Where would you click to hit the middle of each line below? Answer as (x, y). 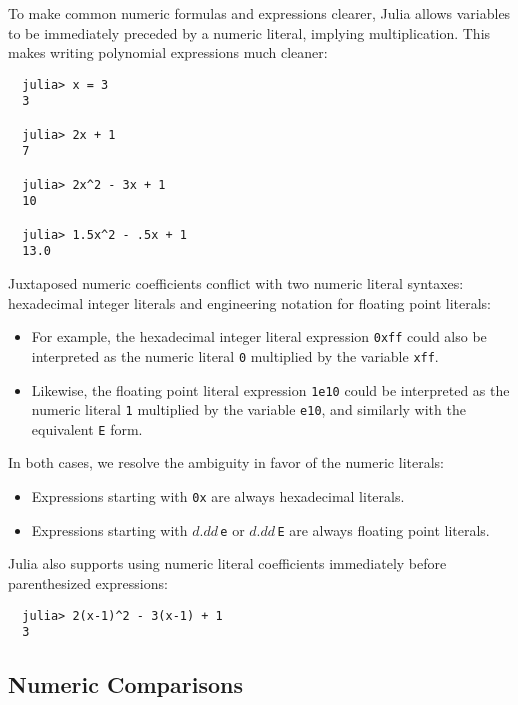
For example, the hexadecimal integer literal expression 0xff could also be (259, 336)
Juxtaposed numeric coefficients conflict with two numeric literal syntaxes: (236, 283)
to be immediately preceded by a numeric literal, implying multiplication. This (249, 32)
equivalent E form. (87, 428)
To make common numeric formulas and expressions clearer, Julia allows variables (259, 13)
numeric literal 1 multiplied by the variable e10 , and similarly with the (248, 409)
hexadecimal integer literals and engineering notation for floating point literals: (250, 302)
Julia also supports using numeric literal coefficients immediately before (227, 563)
